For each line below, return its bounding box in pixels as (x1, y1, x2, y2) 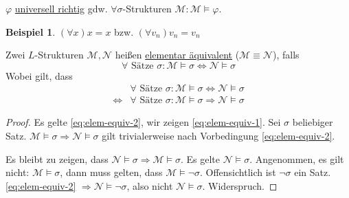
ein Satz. (294, 165, 331, 179)
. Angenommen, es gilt (249, 151, 344, 166)
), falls (272, 47, 300, 62)
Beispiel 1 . (5, 24, 56, 38)
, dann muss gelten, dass (60, 165, 163, 179)
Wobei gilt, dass (5, 68, 73, 82)
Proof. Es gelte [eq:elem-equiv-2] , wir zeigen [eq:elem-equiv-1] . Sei (5, 115, 281, 129)
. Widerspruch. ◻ (202, 178, 278, 192)
